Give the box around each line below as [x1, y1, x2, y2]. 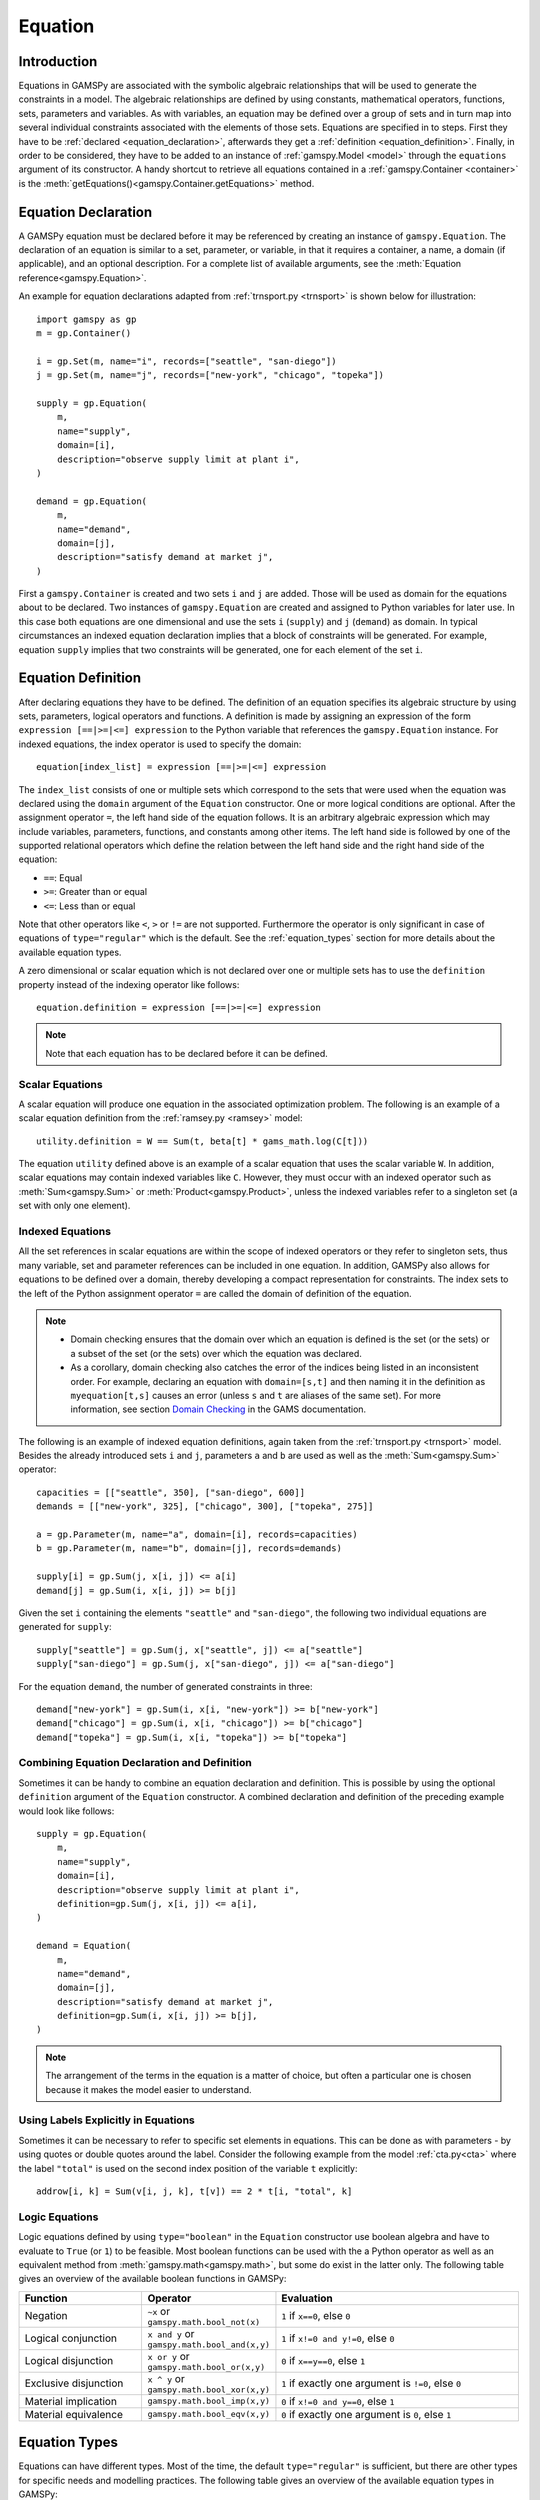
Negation [24, 2309, 69, 2323]
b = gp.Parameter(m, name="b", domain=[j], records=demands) [36, 1543, 342, 1554]
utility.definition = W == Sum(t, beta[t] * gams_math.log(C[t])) [36, 1135, 369, 1147]
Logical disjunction [24, 2354, 114, 2368]
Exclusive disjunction [24, 2376, 124, 2390]
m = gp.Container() [36, 328, 132, 339]
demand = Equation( [36, 1940, 132, 1952]
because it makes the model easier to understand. [45, 2083, 252, 2095]
